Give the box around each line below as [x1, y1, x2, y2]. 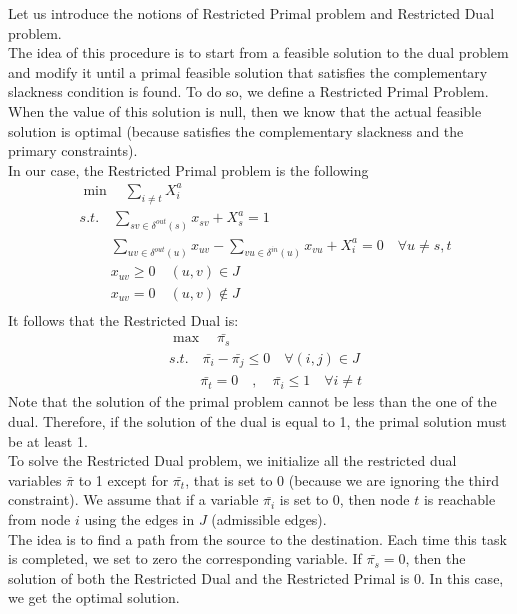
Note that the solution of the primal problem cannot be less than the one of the [8, 391, 497, 412]
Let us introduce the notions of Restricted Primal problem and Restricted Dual [8, 3, 495, 23]
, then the [405, 548, 466, 569]
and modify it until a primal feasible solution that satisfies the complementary [8, 61, 488, 82]
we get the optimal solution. [8, 587, 180, 608]
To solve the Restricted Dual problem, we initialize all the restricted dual [8, 450, 457, 471]
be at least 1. [8, 430, 88, 451]
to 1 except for [78, 469, 169, 490]
